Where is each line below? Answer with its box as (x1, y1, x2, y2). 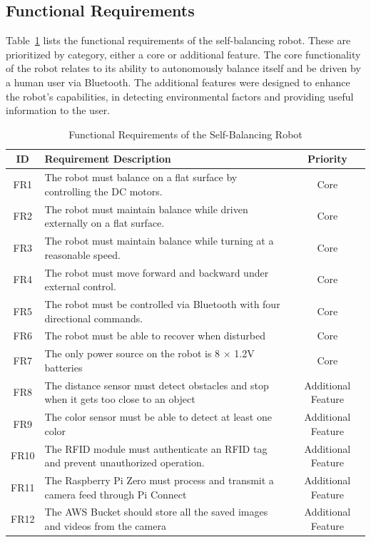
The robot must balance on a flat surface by (44, 170, 238, 185)
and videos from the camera (44, 518, 166, 533)
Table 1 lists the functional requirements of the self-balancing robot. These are (6, 33, 351, 48)
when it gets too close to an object (44, 392, 195, 406)
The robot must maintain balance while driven (44, 201, 248, 216)
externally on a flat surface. (44, 215, 165, 230)
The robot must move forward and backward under (44, 265, 269, 280)
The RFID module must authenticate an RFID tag (44, 441, 268, 456)
